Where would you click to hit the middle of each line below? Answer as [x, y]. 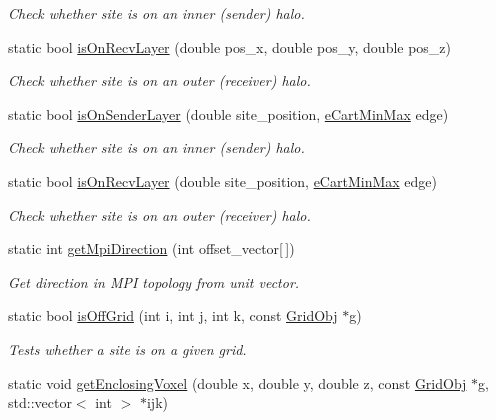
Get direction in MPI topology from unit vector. [154, 281]
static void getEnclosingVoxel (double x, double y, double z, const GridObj [237, 382]
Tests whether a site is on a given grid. [127, 348]
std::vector [40, 402]
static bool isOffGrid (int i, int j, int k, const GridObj [173, 315]
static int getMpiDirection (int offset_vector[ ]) [151, 248]
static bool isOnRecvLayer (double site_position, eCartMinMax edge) [222, 180]
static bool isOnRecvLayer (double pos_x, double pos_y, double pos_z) [230, 46]
